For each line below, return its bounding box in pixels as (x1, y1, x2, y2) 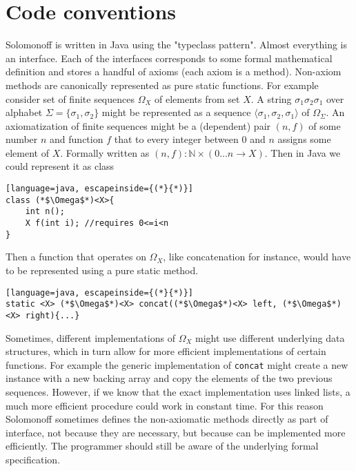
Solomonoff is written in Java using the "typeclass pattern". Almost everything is (6, 37, 348, 52)
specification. (6, 452, 61, 466)
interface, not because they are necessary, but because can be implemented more (6, 425, 346, 439)
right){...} (25, 310, 80, 320)
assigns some (277, 132, 331, 146)
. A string (250, 91, 292, 106)
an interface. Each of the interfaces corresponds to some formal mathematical (6, 50, 333, 65)
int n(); (25, 206, 65, 217)
